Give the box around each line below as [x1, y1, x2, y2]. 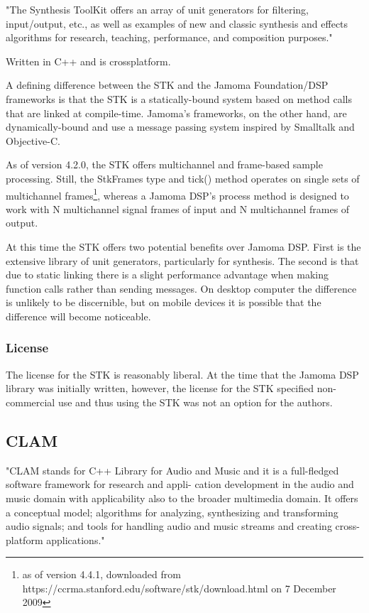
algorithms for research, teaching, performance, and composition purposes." [6, 30, 333, 45]
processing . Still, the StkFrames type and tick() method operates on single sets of [6, 170, 360, 185]
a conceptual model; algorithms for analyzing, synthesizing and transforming [6, 504, 338, 519]
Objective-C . [6, 133, 61, 148]
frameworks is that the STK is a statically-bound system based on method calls [6, 91, 352, 106]
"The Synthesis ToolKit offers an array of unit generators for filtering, [6, 2, 309, 16]
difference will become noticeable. [6, 308, 151, 323]
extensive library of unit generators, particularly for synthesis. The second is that [6, 253, 359, 268]
